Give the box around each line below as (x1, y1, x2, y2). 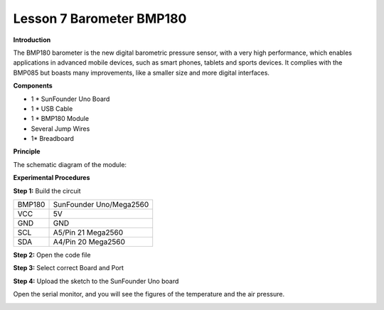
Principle (13, 147, 41, 156)
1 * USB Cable (31, 104, 73, 113)
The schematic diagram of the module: (13, 160, 127, 169)
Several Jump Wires (31, 124, 90, 133)
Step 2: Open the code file (13, 251, 91, 260)
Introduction (13, 36, 51, 44)
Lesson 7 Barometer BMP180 (13, 11, 187, 26)
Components (13, 82, 53, 90)
